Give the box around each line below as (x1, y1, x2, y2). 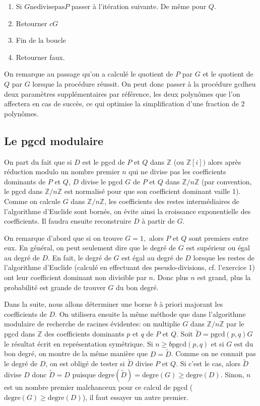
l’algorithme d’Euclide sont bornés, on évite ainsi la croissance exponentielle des (4, 206, 251, 216)
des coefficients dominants (44, 328, 124, 339)
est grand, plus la (197, 272, 251, 283)
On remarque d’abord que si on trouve (4, 232, 123, 243)
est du (234, 338, 253, 349)
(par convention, (201, 176, 252, 186)
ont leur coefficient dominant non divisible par (4, 272, 147, 283)
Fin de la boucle (16, 35, 66, 45)
